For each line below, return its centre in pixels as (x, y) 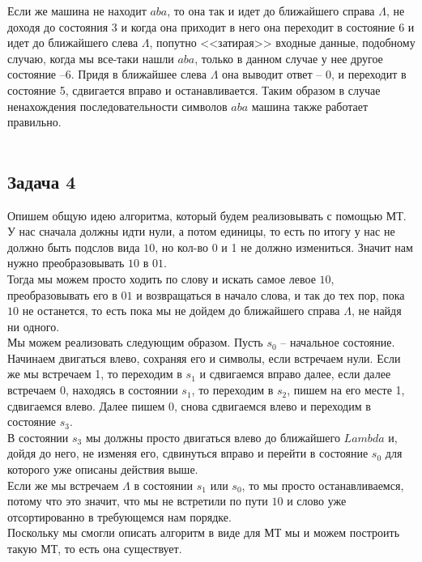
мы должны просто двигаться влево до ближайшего (213, 437)
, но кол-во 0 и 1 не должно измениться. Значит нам (284, 247)
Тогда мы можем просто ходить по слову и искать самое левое (162, 278)
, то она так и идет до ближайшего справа (271, 11)
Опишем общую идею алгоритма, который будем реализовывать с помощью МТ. (207, 215)
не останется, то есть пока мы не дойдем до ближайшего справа (181, 311)
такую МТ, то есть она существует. (95, 549)
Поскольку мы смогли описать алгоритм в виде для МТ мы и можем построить (204, 532)
